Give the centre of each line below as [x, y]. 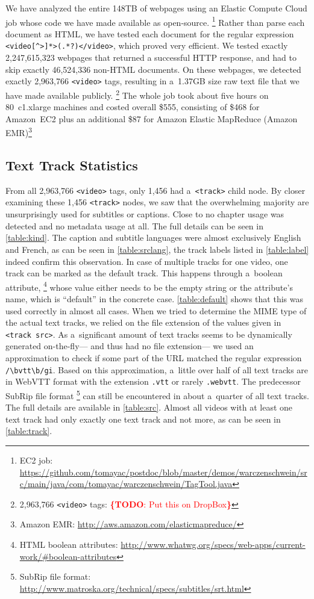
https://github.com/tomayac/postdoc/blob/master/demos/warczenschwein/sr [163, 472]
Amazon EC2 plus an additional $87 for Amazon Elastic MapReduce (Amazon [152, 118]
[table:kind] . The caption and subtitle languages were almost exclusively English [153, 237]
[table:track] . [29, 431]
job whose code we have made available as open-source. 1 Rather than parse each [155, 21]
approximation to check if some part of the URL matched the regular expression [154, 357]
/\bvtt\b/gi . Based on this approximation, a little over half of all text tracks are [157, 369]
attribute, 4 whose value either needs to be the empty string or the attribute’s [149, 286]
